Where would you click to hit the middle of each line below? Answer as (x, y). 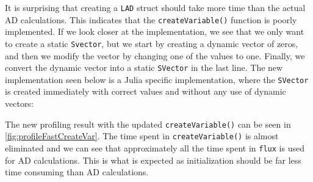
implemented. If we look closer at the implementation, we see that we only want (155, 31)
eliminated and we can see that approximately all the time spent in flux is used (155, 147)
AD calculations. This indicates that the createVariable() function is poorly (151, 19)
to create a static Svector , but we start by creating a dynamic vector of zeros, (152, 43)
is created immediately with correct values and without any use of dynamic (146, 91)
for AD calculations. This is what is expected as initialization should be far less (153, 160)
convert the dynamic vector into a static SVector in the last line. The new (144, 67)
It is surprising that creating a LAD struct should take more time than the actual (155, 7)
